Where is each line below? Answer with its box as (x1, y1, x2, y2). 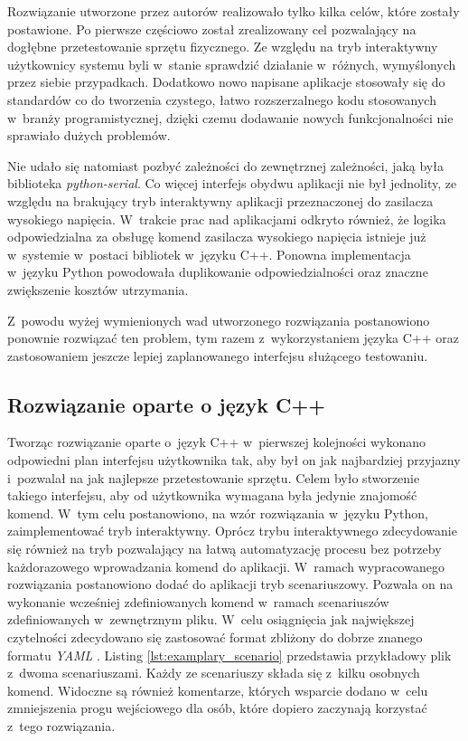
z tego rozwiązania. (7, 716, 116, 735)
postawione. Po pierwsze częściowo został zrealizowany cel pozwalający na (7, 19, 417, 38)
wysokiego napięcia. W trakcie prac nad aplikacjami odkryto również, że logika (7, 209, 446, 228)
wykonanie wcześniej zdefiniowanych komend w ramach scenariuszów (7, 592, 389, 611)
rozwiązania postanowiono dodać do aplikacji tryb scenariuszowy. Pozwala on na (7, 575, 454, 594)
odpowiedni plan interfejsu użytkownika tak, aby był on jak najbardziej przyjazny (7, 451, 461, 470)
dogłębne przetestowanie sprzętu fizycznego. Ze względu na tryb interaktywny (7, 37, 438, 56)
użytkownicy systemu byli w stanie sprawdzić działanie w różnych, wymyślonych (7, 54, 456, 73)
